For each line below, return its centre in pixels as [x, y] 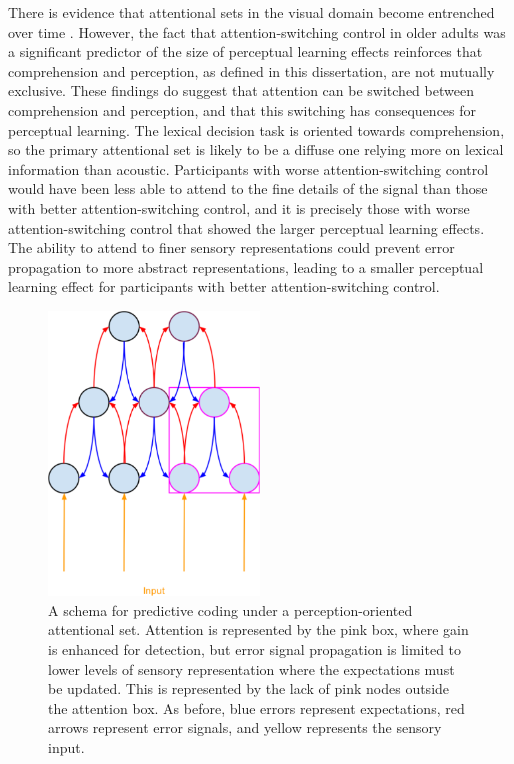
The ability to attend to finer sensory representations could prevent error [231, 247]
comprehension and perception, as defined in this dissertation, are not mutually [251, 70]
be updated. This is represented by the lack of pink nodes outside [249, 688]
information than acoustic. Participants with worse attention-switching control [248, 168]
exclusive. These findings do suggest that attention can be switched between [241, 90]
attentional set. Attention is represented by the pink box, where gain [258, 629]
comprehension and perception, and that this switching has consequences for [242, 109]
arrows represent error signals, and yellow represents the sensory [245, 727]
